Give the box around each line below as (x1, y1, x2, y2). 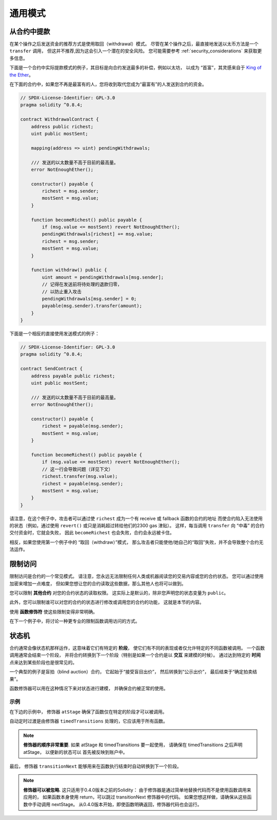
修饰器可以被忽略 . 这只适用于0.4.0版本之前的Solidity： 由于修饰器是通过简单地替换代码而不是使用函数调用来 (23, 787, 251, 793)
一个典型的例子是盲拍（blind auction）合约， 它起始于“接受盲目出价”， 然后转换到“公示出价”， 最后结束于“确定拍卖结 (9, 669, 258, 675)
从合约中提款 (9, 27, 50, 36)
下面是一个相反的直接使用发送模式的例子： (9, 331, 100, 337)
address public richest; (31, 124, 94, 129)
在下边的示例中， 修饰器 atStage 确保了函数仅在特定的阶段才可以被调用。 (9, 709, 167, 715)
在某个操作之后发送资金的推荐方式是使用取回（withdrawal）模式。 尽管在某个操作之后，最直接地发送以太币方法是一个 (9, 41, 259, 47)
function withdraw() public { (31, 267, 107, 273)
